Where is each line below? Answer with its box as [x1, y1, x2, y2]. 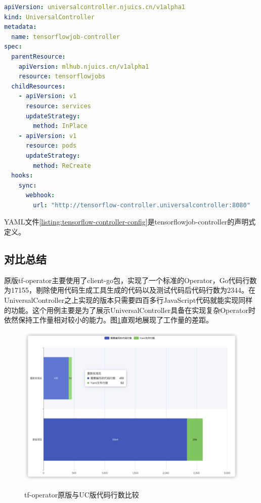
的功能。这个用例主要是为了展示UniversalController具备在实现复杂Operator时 [4, 304, 255, 315]
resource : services [25, 102, 91, 110]
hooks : [11, 172, 33, 179]
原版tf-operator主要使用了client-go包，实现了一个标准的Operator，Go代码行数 [4, 275, 257, 285]
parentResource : [11, 53, 66, 60]
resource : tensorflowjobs [18, 73, 106, 80]
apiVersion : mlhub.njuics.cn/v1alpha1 [18, 63, 149, 70]
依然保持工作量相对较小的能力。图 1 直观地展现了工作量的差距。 [4, 314, 213, 325]
